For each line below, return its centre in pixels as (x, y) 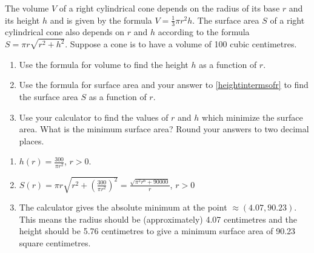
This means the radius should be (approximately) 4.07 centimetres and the (158, 219)
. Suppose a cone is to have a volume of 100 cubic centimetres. (181, 44)
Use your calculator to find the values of (94, 117)
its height (22, 20)
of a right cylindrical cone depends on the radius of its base (169, 8)
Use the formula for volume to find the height (104, 64)
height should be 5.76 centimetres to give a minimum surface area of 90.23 (157, 231)
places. (32, 140)
